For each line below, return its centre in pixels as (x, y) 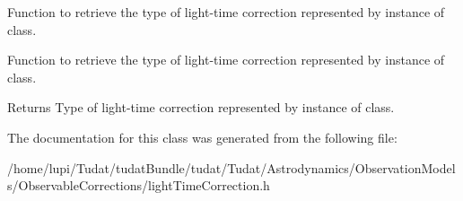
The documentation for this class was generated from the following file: (202, 137)
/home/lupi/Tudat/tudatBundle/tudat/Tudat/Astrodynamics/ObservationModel (231, 167)
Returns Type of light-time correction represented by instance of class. (201, 107)
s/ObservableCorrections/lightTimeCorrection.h (139, 185)
